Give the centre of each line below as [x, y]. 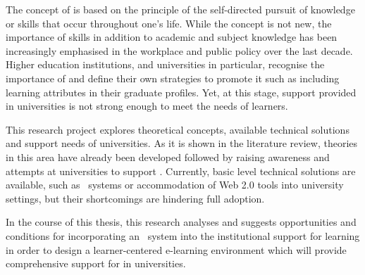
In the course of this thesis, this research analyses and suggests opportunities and [181, 222]
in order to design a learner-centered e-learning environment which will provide [176, 249]
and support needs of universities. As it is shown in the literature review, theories [182, 143]
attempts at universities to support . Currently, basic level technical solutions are [181, 171]
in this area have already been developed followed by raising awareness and [168, 156]
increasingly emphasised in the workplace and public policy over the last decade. [179, 50]
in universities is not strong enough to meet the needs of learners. [147, 106]
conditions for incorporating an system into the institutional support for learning [183, 235]
